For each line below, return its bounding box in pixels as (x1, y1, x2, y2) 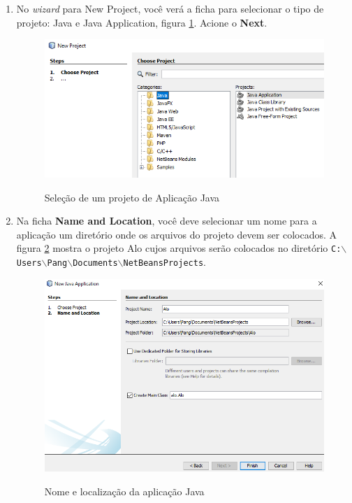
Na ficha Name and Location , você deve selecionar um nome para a (16, 213, 317, 228)
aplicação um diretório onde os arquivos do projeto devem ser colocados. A (16, 227, 337, 241)
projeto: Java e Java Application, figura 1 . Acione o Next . (16, 15, 267, 29)
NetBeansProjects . (123, 255, 206, 269)
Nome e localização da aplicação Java (44, 483, 205, 498)
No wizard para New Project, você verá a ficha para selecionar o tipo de (16, 1, 324, 15)
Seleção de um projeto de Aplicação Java (44, 190, 220, 204)
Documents (73, 258, 118, 269)
